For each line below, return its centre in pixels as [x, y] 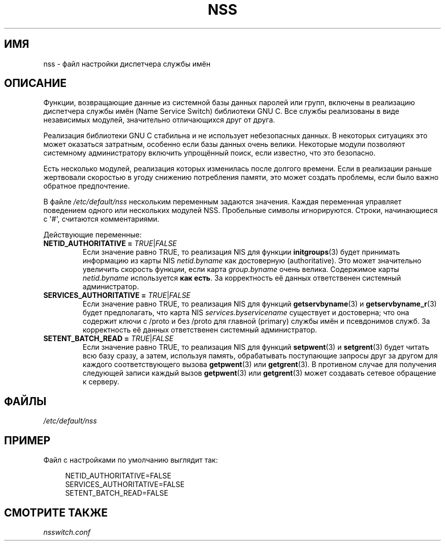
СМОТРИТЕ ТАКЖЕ [56, 512]
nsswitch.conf [67, 532]
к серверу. [101, 382]
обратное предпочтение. [87, 186]
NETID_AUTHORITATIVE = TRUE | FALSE [110, 244]
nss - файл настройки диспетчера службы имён [127, 64]
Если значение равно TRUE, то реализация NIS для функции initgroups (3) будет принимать [241, 252]
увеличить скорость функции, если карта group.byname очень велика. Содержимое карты [241, 269]
